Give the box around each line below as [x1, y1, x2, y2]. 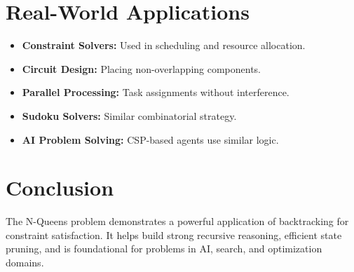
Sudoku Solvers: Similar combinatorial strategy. [22, 108, 237, 123]
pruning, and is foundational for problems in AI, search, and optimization [6, 241, 322, 256]
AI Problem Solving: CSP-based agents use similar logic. [22, 132, 279, 147]
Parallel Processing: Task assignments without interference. [22, 85, 290, 100]
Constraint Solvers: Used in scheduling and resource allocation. [22, 38, 306, 53]
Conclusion [6, 173, 114, 202]
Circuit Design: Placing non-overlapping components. [22, 61, 261, 76]
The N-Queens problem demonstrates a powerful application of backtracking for [6, 214, 349, 229]
